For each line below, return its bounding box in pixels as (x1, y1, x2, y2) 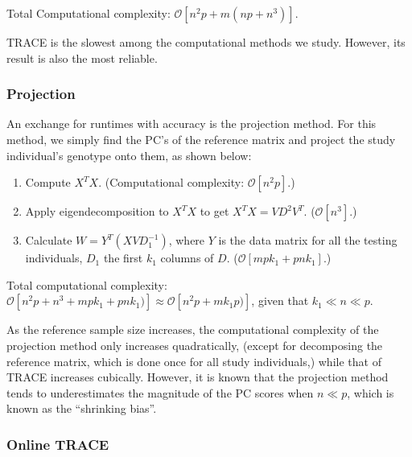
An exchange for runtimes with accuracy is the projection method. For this (6, 115, 377, 132)
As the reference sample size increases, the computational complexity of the (6, 321, 379, 338)
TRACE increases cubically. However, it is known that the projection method (6, 368, 389, 385)
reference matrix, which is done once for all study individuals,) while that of (6, 352, 381, 369)
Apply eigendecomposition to (25, 203, 169, 220)
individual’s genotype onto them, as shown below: (6, 146, 252, 163)
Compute (25, 174, 71, 191)
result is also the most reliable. (6, 49, 158, 66)
